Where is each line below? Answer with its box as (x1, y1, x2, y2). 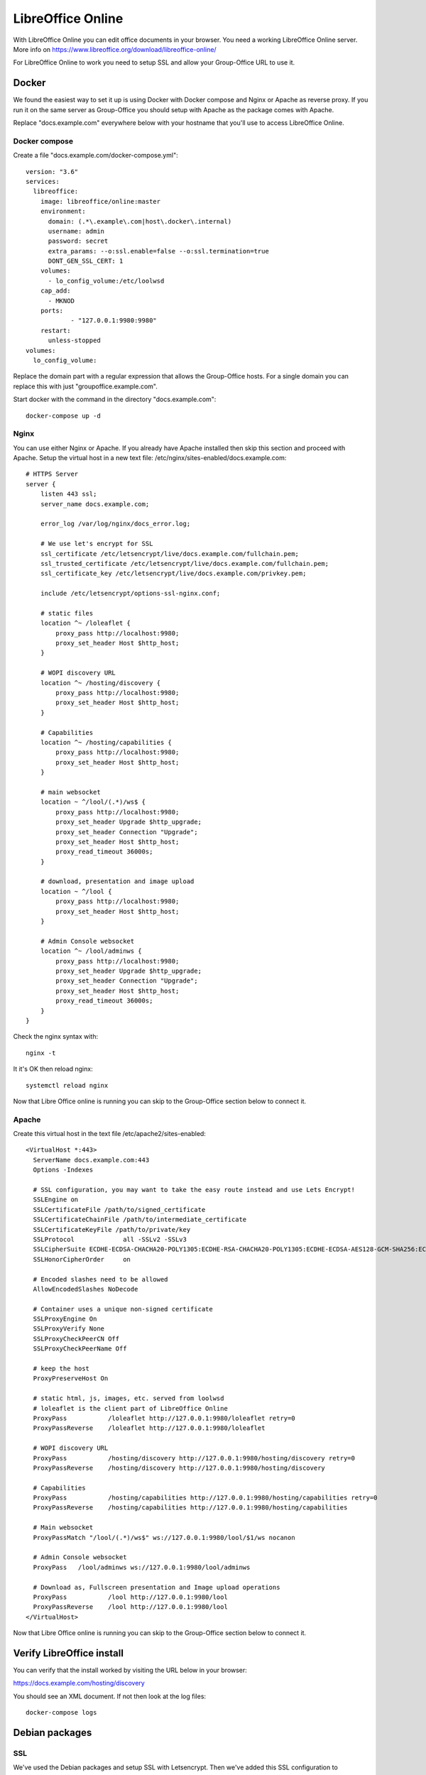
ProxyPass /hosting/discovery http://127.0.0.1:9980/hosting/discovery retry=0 (33, 1454, 355, 1462)
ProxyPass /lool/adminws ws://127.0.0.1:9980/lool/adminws (33, 1563, 251, 1571)
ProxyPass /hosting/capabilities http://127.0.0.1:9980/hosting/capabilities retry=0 (33, 1494, 378, 1502)
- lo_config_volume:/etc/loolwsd (48, 277, 165, 285)
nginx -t (26, 1049, 56, 1057)
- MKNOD (48, 297, 75, 305)
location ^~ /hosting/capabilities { (40, 738, 172, 746)
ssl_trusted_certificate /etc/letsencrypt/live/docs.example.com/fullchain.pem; (40, 559, 329, 567)
